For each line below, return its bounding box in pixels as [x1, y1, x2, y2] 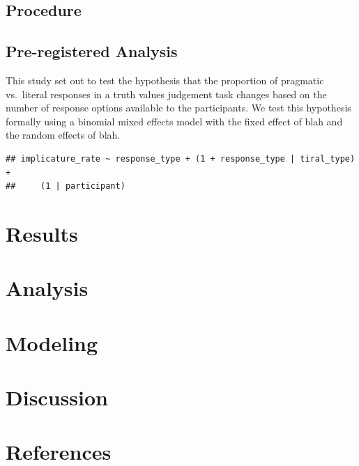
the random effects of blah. [6, 127, 121, 142]
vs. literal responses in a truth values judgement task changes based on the [6, 86, 327, 101]
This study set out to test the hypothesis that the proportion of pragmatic [6, 72, 324, 87]
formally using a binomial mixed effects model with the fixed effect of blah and [6, 114, 343, 128]
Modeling [6, 328, 98, 357]
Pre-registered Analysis [6, 40, 178, 62]
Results [6, 219, 78, 247]
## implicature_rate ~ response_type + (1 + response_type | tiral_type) [6, 153, 356, 164]
